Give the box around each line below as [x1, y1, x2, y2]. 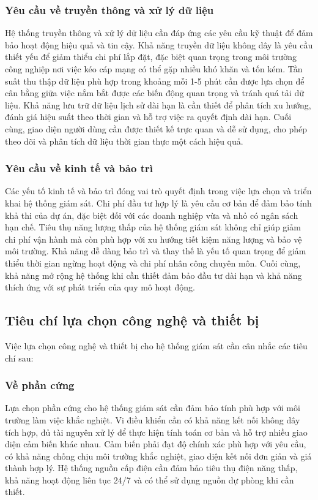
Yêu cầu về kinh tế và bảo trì [5, 161, 153, 176]
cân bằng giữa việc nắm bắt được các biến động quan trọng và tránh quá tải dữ [5, 86, 304, 99]
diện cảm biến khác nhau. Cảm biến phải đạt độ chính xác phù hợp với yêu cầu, [5, 438, 306, 450]
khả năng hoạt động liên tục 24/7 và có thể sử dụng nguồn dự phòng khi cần [5, 473, 294, 486]
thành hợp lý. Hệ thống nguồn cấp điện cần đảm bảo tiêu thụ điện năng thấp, [5, 461, 298, 474]
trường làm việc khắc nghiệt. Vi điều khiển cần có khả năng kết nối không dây [5, 413, 300, 426]
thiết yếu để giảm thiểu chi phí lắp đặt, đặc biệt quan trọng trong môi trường [5, 50, 297, 63]
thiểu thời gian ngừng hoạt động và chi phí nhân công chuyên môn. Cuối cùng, [5, 256, 301, 269]
